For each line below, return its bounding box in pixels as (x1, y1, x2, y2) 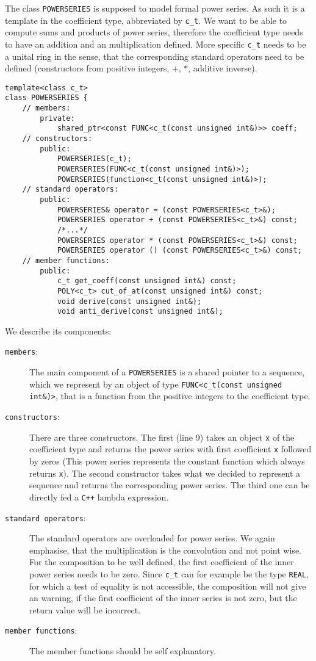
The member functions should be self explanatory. (29, 645, 216, 657)
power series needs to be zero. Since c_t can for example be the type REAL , (29, 567, 309, 580)
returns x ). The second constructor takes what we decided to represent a (29, 466, 301, 479)
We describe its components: (5, 324, 112, 337)
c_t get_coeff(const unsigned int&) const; (57, 276, 237, 286)
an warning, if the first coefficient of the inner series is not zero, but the (29, 591, 297, 604)
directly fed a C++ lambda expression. (29, 490, 169, 503)
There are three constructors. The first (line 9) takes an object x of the (29, 430, 295, 443)
